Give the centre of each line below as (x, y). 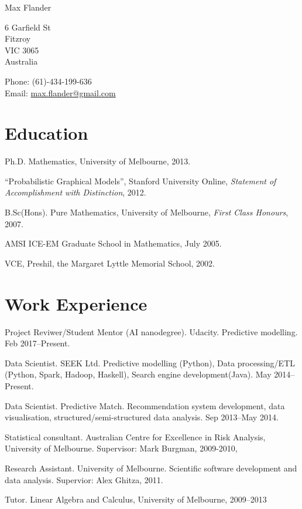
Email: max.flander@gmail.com (60, 92)
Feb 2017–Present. (37, 343)
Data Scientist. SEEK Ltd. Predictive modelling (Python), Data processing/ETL (150, 363)
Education (47, 133)
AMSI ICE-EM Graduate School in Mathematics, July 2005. (113, 243)
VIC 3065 (22, 50)
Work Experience (76, 303)
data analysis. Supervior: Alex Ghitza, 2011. (84, 479)
